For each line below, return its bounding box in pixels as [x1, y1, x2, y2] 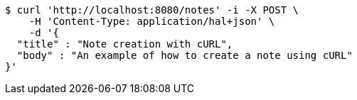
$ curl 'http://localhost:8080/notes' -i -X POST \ [5, 4, 299, 16]
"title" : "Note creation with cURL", [16, 38, 233, 50]
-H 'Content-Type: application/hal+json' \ [28, 16, 275, 27]
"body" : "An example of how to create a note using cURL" [16, 50, 353, 61]
